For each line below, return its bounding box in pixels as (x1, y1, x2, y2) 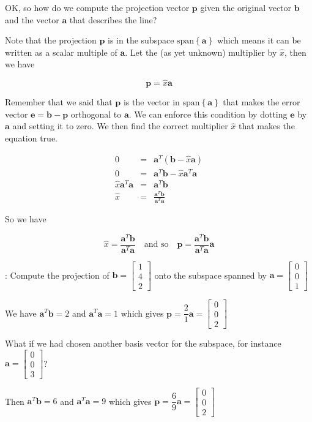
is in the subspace (108, 34, 174, 47)
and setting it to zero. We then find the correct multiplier (12, 119, 228, 132)
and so (144, 240, 169, 249)
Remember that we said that (5, 96, 113, 108)
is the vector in (123, 96, 180, 108)
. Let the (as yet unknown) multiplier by (125, 45, 277, 58)
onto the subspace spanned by (154, 268, 267, 281)
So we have (5, 213, 46, 225)
